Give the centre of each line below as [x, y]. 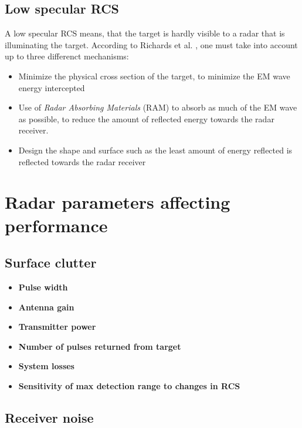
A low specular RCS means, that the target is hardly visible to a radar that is [145, 33]
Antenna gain [46, 307]
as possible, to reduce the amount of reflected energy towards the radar [146, 118]
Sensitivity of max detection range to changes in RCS [129, 385]
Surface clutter [51, 263]
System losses [46, 366]
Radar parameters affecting [118, 202]
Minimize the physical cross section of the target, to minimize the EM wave [154, 76]
